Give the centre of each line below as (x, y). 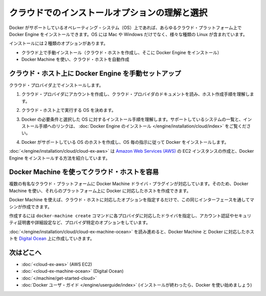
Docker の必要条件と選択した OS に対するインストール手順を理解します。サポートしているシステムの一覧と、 (132, 119)
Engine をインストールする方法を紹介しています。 (60, 158)
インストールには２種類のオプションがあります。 (59, 43)
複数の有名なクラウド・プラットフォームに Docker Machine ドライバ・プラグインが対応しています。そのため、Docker (129, 184)
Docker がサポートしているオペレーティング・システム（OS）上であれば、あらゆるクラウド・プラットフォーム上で (125, 28)
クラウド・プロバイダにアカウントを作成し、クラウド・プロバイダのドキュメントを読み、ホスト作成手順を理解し (135, 94)
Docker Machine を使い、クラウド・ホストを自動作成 (75, 60)
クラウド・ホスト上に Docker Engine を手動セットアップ (95, 73)
